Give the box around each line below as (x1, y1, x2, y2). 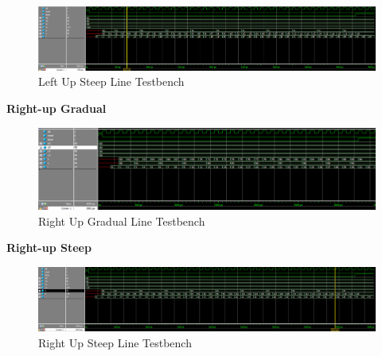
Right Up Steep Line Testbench (38, 334, 192, 350)
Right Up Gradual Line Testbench (38, 212, 205, 229)
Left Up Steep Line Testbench (38, 73, 185, 90)
